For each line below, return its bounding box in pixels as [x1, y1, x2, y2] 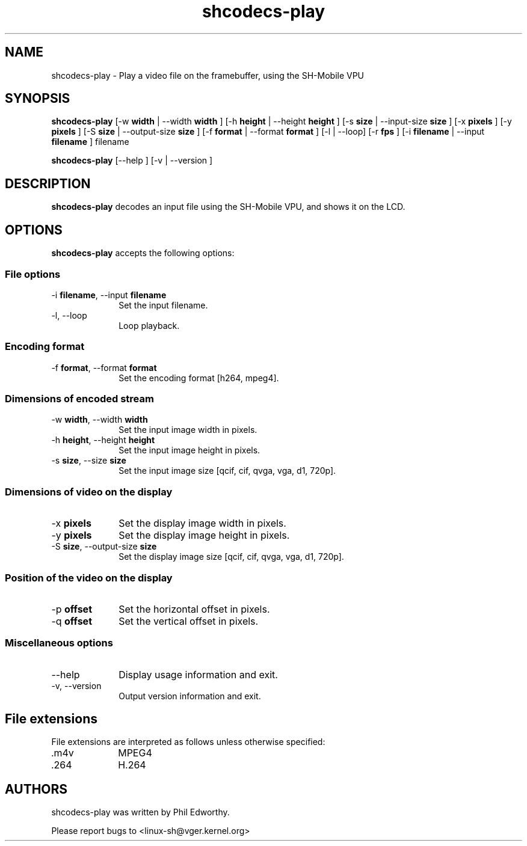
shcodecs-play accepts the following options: [51, 248, 235, 259]
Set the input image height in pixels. [119, 445, 260, 456]
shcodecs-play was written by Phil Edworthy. [51, 807, 230, 818]
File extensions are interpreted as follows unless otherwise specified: [51, 737, 325, 747]
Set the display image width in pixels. [119, 517, 286, 530]
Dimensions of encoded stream [5, 393, 154, 405]
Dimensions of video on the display [5, 485, 173, 498]
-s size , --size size [51, 455, 126, 466]
